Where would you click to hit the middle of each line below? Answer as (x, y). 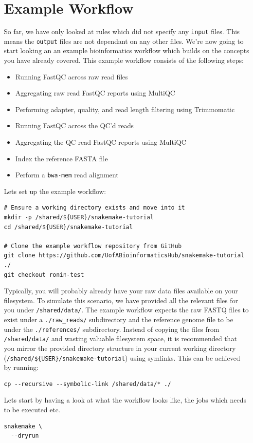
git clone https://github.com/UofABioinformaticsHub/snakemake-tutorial (124, 256)
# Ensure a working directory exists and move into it (95, 208)
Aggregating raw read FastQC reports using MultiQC (95, 93)
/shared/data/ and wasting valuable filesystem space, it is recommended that (120, 338)
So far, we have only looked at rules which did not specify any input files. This (122, 31)
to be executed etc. (32, 410)
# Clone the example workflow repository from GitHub (93, 246)
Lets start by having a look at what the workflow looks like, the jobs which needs (125, 400)
